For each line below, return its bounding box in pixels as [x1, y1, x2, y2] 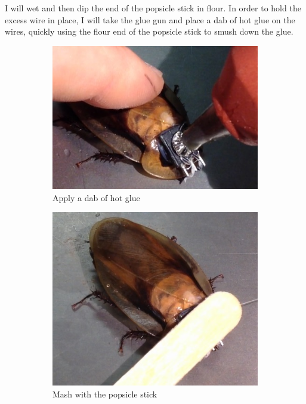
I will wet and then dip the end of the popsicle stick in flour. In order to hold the [5, 2, 301, 14]
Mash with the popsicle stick [52, 387, 157, 400]
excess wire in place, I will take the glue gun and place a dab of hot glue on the [5, 13, 295, 26]
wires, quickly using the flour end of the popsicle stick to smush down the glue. [5, 25, 293, 38]
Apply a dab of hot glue [52, 191, 140, 203]
